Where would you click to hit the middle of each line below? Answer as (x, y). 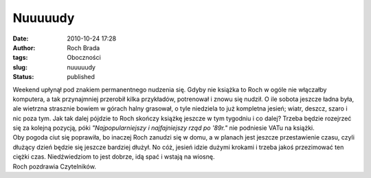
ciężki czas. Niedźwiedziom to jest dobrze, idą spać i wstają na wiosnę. (114, 157)
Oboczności (84, 58)
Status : (23, 77)
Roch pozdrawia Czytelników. (54, 166)
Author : (24, 47)
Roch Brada (83, 47)
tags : (20, 58)
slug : (20, 67)
